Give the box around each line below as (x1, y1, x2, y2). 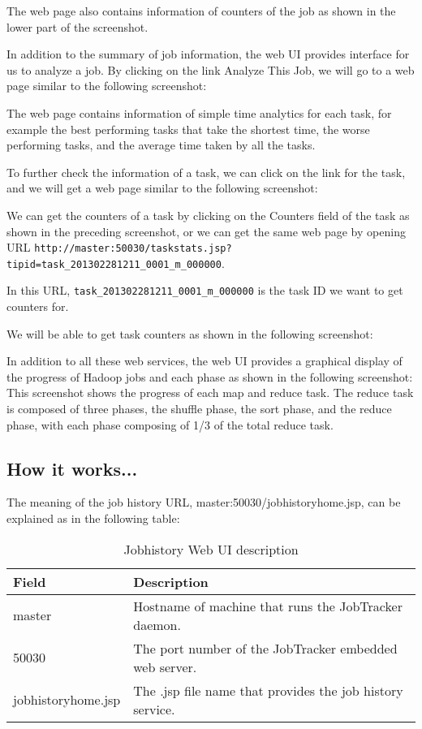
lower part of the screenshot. (6, 18, 149, 35)
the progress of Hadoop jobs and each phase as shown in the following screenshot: (6, 368, 413, 385)
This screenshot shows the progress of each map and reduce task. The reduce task (6, 384, 414, 401)
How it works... (6, 455, 138, 481)
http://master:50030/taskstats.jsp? (34, 243, 232, 255)
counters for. (6, 298, 69, 315)
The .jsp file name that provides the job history (133, 680, 403, 700)
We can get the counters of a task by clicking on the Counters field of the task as (6, 206, 410, 223)
